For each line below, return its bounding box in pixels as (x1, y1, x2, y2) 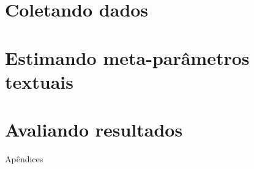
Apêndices (5, 152, 43, 165)
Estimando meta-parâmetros (5, 45, 250, 70)
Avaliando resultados (5, 117, 183, 142)
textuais (5, 69, 73, 94)
